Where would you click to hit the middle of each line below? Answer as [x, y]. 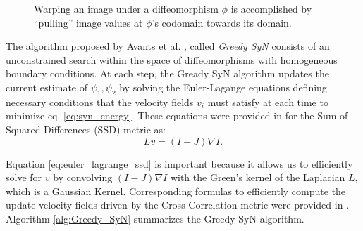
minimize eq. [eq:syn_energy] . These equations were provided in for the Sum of [177, 115]
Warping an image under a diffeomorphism [126, 8]
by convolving [83, 177]
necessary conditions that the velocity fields [100, 101]
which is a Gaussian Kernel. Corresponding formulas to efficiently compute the [176, 191]
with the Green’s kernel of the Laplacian [258, 177]
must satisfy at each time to [268, 101]
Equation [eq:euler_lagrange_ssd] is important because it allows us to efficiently [179, 163]
